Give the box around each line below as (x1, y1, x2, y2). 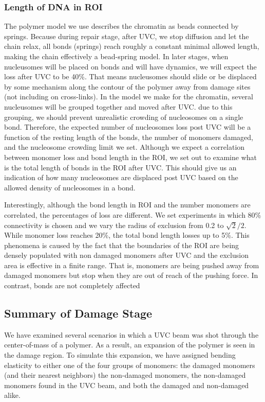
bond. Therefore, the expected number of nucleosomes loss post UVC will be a (4, 121, 251, 132)
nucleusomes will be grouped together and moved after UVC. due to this (4, 101, 233, 112)
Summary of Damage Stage (4, 305, 153, 321)
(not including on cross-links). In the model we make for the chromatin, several (4, 91, 254, 102)
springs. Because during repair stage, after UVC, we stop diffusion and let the (4, 30, 249, 41)
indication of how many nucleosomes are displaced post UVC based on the (4, 172, 238, 183)
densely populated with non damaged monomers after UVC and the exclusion (4, 250, 249, 260)
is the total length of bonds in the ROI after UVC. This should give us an (4, 162, 237, 172)
